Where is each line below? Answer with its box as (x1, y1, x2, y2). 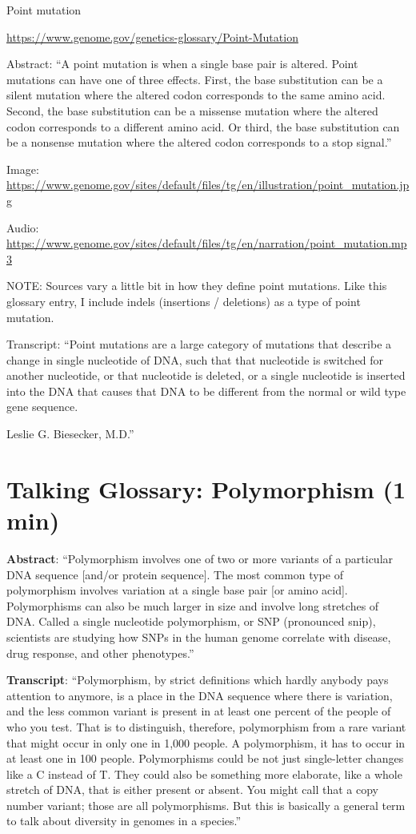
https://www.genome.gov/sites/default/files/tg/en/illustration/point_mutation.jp (6, 176, 410, 193)
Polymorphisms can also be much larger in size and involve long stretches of (6, 597, 379, 614)
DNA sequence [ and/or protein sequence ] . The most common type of (6, 566, 343, 582)
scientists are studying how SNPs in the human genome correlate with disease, (6, 628, 391, 645)
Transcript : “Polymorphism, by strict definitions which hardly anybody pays (6, 671, 389, 688)
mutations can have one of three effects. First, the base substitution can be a (6, 71, 383, 87)
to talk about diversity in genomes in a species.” (6, 812, 242, 829)
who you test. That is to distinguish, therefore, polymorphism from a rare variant (6, 718, 406, 735)
